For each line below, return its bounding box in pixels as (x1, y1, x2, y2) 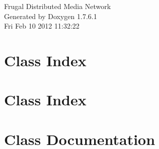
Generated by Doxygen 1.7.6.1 (4, 11, 97, 21)
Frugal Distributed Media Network (4, 1, 111, 11)
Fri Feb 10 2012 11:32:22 (4, 21, 79, 31)
